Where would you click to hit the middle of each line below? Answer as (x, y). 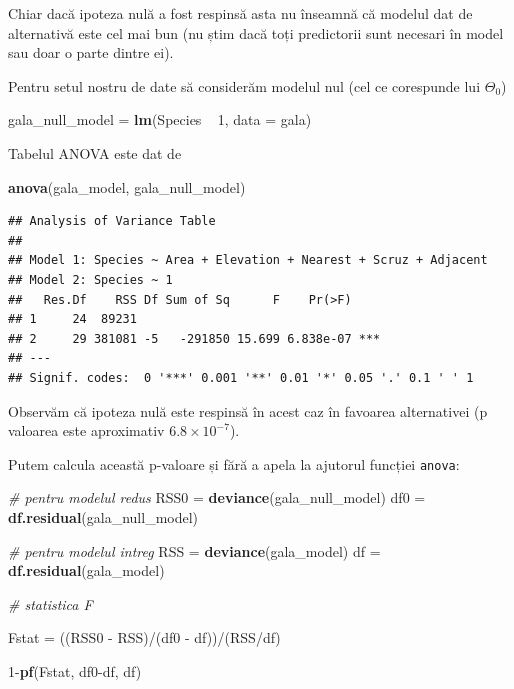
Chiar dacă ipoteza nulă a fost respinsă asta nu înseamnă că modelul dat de (240, 13)
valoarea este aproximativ (86, 430)
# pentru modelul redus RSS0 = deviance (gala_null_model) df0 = (217, 497)
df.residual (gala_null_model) (103, 516)
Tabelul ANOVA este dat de (95, 152)
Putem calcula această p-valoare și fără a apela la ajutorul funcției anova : (234, 463)
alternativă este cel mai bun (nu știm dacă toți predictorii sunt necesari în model (256, 32)
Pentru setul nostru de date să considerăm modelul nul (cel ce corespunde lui (244, 85)
